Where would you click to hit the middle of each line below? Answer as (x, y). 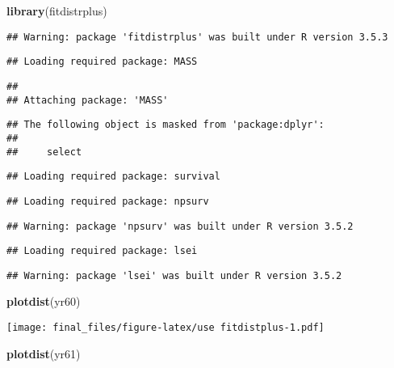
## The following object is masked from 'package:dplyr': (166, 125)
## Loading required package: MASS (102, 62)
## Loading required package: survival (113, 177)
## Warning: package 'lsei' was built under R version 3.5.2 (174, 275)
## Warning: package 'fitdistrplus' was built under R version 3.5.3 (197, 37)
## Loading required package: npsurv (108, 201)
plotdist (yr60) (44, 301)
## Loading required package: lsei (102, 251)
